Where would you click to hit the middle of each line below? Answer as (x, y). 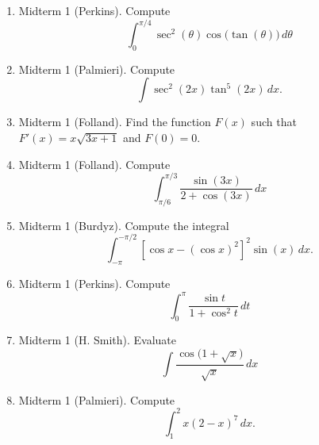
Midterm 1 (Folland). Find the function (115, 122)
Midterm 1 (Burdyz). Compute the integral (124, 225)
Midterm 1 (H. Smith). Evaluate (97, 340)
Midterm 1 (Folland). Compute (94, 164)
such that (274, 122)
